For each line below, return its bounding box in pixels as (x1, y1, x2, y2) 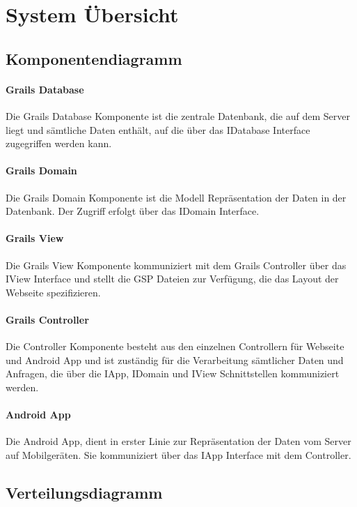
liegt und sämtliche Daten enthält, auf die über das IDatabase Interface (6, 122, 310, 137)
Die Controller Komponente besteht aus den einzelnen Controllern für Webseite (6, 339, 344, 354)
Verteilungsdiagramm (6, 481, 163, 503)
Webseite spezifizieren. (6, 285, 101, 299)
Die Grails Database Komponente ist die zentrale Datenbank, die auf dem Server (6, 108, 350, 123)
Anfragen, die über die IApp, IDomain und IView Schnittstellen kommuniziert (6, 366, 340, 381)
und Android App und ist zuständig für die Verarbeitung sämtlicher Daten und (6, 352, 344, 367)
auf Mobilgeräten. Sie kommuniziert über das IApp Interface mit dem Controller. (6, 447, 351, 462)
